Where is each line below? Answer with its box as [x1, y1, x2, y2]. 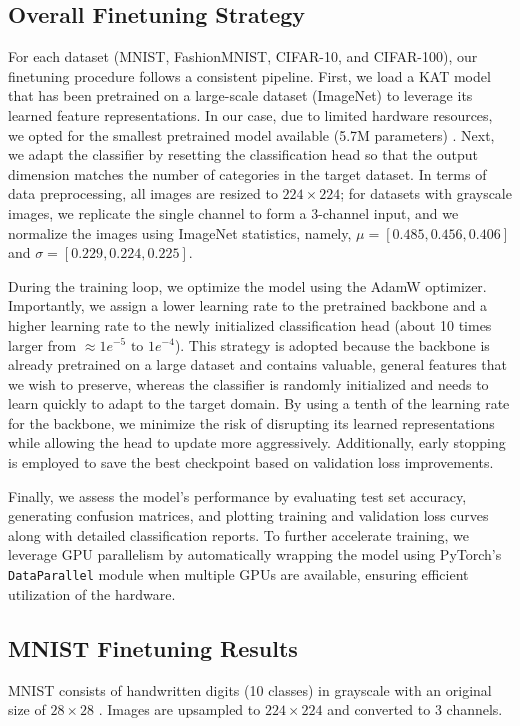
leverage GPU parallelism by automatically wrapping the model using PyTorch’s [8, 544, 502, 565]
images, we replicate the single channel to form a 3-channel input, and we [8, 202, 459, 223]
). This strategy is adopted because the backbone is [174, 334, 490, 355]
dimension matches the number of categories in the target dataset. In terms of [8, 163, 487, 184]
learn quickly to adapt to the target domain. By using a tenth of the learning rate [8, 393, 510, 414]
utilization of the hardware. [8, 583, 176, 604]
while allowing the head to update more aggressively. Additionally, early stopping [8, 432, 506, 453]
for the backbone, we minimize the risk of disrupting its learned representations [8, 412, 495, 433]
